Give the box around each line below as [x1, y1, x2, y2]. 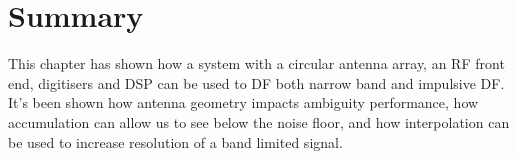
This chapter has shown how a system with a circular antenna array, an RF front [8, 53, 505, 74]
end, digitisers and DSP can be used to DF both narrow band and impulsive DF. [8, 72, 505, 93]
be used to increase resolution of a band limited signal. [8, 131, 343, 152]
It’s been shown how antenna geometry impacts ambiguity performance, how [8, 92, 479, 113]
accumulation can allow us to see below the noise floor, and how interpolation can [8, 111, 510, 132]
